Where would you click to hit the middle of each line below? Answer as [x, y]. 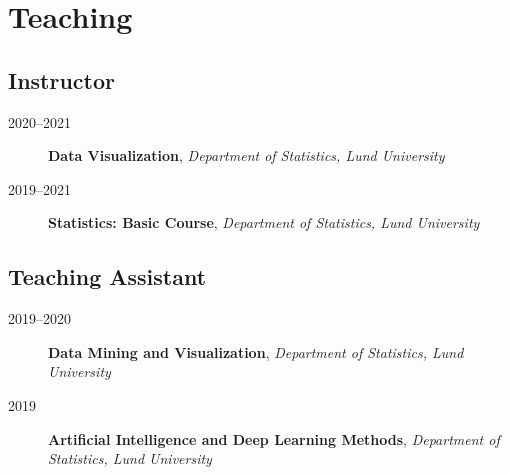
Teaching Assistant [107, 276]
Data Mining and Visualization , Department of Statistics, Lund [256, 351]
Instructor [62, 79]
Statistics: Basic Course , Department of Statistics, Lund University [264, 222]
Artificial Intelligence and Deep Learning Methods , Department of [274, 438]
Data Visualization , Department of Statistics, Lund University [246, 155]
